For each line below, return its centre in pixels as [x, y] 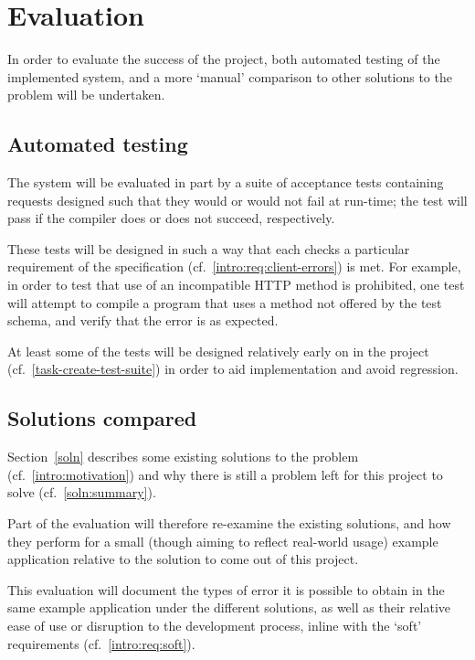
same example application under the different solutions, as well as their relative [229, 607]
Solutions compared [102, 418]
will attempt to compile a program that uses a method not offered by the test [225, 302]
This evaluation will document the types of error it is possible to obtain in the [226, 589]
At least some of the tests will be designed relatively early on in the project [218, 351]
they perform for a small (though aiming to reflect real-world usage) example [223, 541]
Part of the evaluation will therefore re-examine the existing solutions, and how [229, 523]
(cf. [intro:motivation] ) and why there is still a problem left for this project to [225, 474]
